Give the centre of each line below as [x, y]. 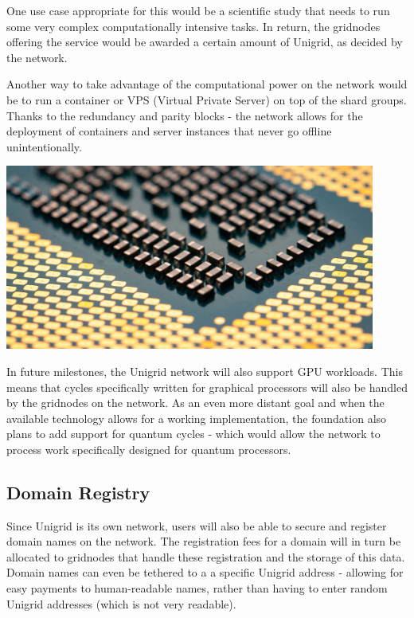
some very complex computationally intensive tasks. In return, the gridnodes [193, 26]
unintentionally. [44, 146]
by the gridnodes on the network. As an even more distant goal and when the [195, 403]
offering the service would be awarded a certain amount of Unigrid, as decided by [205, 42]
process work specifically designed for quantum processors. [149, 449]
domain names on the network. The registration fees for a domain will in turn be [204, 541]
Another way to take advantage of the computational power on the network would [207, 84]
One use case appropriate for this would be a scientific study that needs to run [198, 10]
